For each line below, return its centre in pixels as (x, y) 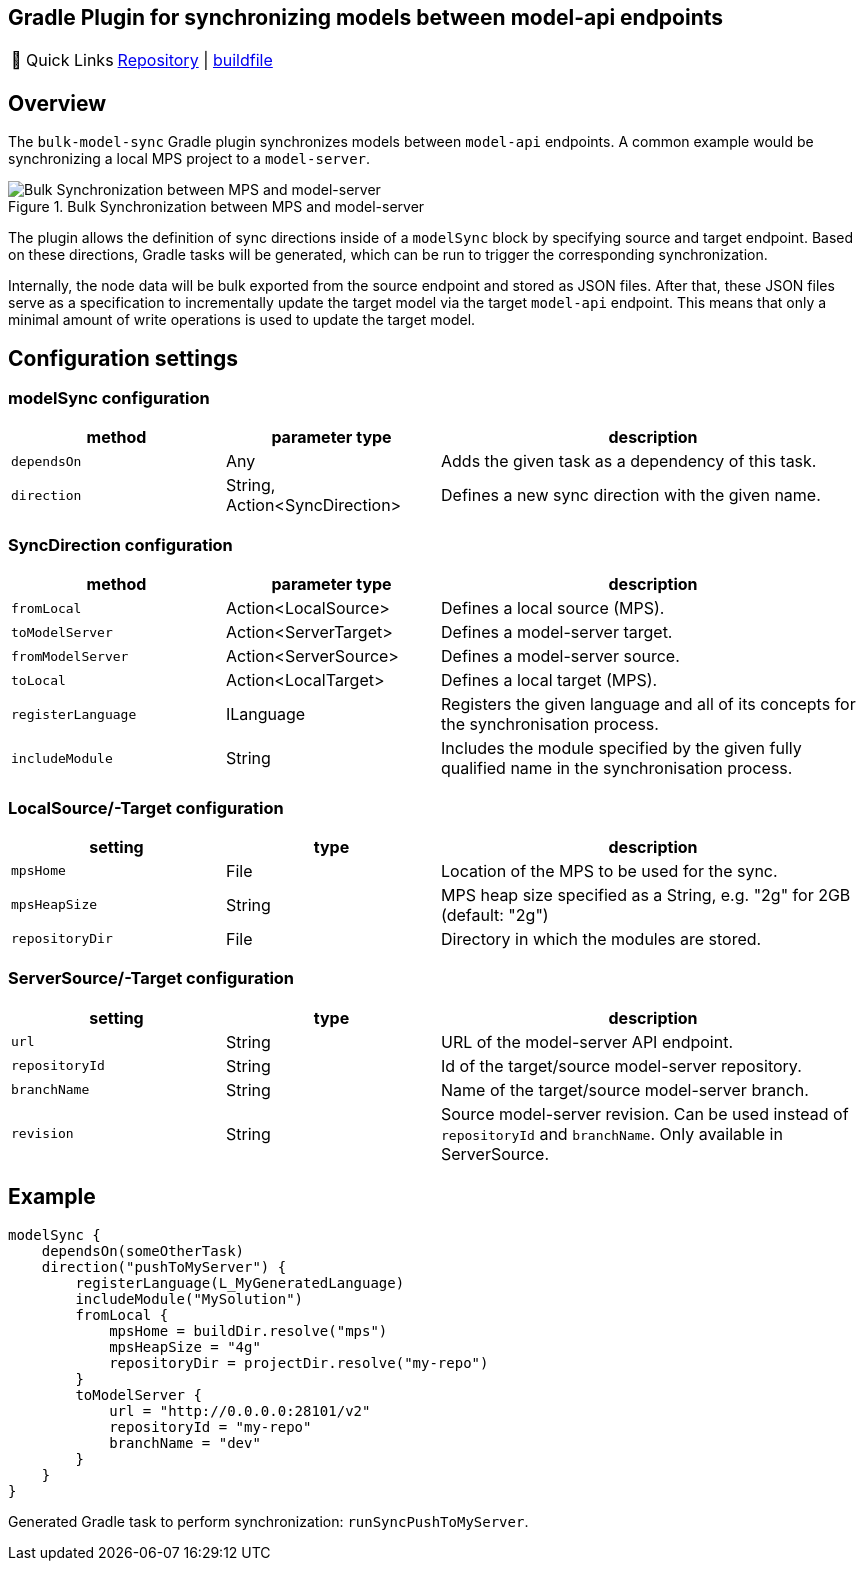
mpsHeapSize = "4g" (185, 1346)
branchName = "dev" (185, 1442)
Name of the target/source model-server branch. (625, 1089)
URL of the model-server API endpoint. (587, 1041)
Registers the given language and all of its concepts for (648, 704)
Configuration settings (123, 358)
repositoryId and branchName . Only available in (612, 1133)
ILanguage (266, 714)
